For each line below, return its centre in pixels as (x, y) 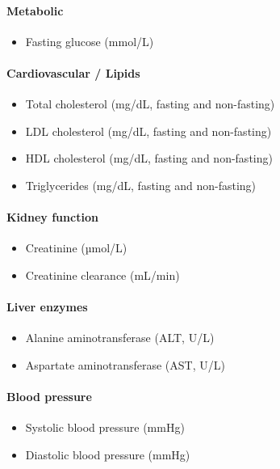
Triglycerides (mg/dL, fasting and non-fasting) (141, 185)
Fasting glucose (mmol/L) (90, 41)
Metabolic (35, 10)
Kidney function (52, 217)
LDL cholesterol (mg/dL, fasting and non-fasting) (148, 131)
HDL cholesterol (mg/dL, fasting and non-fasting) (149, 158)
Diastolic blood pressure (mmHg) (108, 454)
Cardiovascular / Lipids (73, 72)
